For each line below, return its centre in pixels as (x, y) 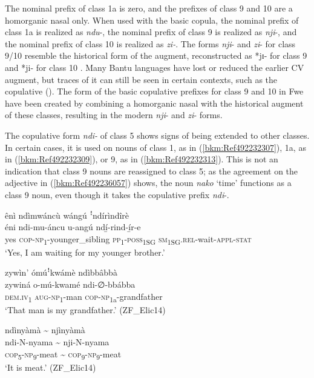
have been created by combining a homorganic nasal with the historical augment (154, 103)
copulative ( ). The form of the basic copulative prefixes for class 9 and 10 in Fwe (154, 91)
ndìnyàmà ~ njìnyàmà (45, 330)
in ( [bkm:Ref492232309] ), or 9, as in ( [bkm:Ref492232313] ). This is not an (142, 159)
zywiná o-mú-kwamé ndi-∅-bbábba (70, 284)
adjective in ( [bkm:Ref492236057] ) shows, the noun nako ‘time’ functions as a (148, 183)
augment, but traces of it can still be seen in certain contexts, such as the (141, 79)
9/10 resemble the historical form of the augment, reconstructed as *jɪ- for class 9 (156, 55)
